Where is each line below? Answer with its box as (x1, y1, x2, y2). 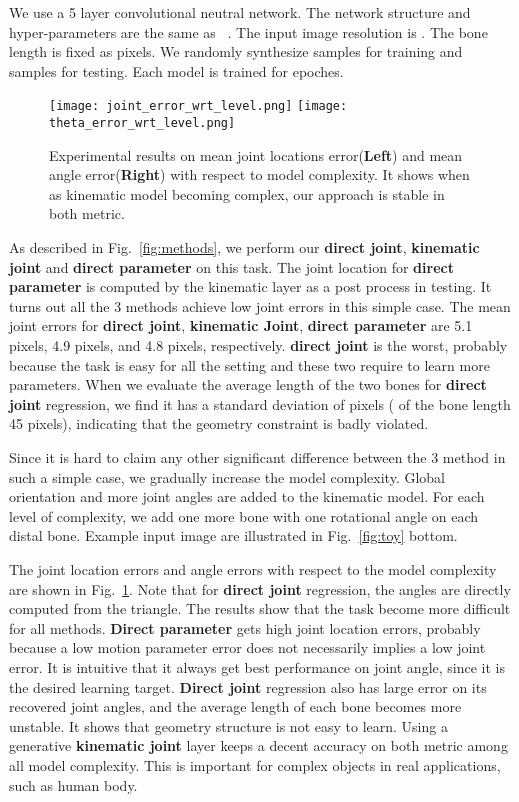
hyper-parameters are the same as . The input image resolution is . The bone (9, 21, 488, 42)
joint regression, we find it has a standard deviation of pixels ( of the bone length (9, 393, 511, 414)
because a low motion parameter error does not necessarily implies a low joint (9, 637, 486, 658)
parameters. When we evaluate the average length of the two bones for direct (9, 374, 487, 395)
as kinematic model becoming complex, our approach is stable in (49, 183, 445, 204)
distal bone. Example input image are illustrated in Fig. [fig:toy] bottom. (9, 525, 458, 546)
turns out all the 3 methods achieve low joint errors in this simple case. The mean (9, 295, 511, 316)
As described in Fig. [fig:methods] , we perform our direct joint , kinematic (9, 237, 480, 258)
